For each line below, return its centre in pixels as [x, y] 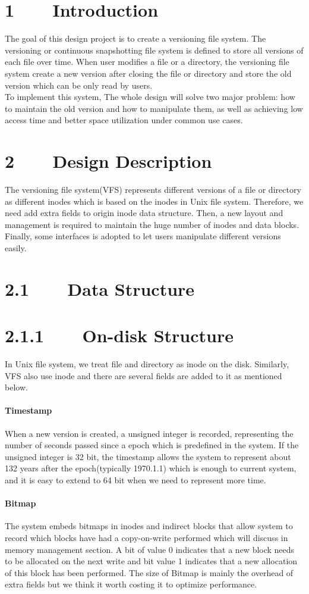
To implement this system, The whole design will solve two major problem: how [150, 97]
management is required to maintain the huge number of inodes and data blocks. [152, 224]
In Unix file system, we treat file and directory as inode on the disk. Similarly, [147, 364]
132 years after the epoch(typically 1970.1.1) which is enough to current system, [151, 468]
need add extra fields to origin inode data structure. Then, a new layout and [144, 213]
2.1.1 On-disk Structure [119, 335]
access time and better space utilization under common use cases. [124, 120]
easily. [16, 247]
